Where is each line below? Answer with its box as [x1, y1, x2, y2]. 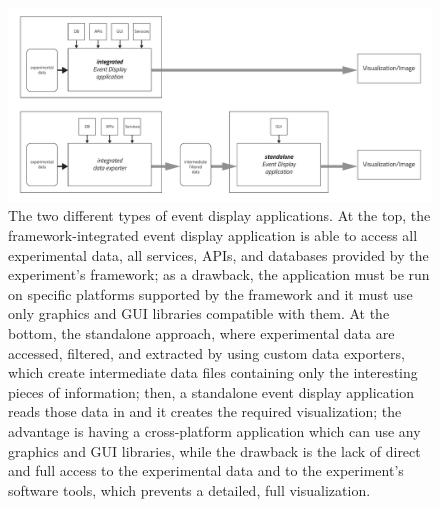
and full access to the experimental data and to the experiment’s [8, 460, 404, 481]
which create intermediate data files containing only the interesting [8, 362, 418, 383]
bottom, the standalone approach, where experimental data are [8, 322, 395, 343]
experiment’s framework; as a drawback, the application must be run [8, 264, 430, 285]
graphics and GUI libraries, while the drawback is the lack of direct [8, 440, 421, 461]
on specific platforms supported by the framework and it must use [8, 283, 413, 304]
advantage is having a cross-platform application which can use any [8, 420, 421, 441]
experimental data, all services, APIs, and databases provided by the [8, 244, 429, 265]
